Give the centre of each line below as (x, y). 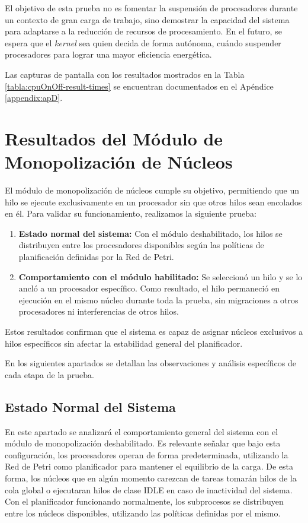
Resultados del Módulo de (114, 138)
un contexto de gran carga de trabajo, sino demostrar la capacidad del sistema (147, 19)
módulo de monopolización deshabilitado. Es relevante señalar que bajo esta (143, 443)
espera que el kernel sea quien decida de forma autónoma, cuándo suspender (143, 42)
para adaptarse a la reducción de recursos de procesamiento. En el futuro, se (143, 31)
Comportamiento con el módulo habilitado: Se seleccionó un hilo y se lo (161, 276)
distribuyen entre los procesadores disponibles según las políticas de (141, 245)
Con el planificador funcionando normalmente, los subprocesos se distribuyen (144, 501)
